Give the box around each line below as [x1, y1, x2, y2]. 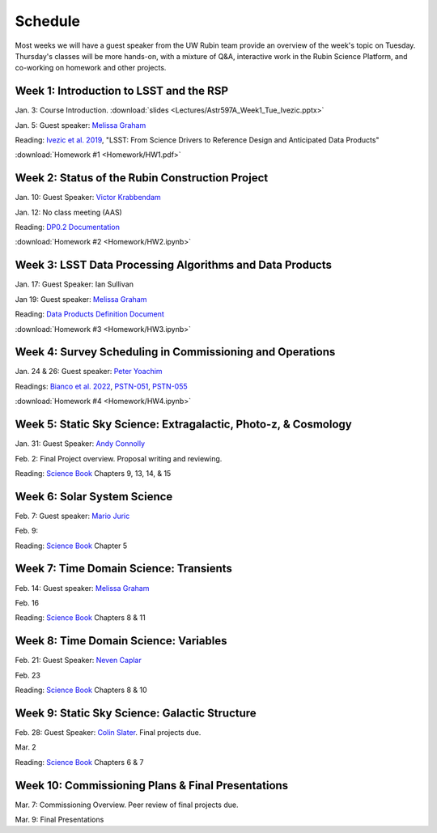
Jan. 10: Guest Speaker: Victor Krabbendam [15, 193, 161, 202]
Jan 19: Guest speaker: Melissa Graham [15, 294, 147, 304]
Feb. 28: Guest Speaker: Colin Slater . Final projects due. [15, 727, 202, 737]
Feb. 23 [15, 670, 40, 680]
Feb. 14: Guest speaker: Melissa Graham [15, 583, 150, 593]
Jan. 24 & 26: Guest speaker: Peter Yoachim [15, 367, 163, 376]
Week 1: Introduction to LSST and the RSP [15, 84, 228, 98]
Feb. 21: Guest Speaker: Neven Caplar [15, 656, 142, 665]
